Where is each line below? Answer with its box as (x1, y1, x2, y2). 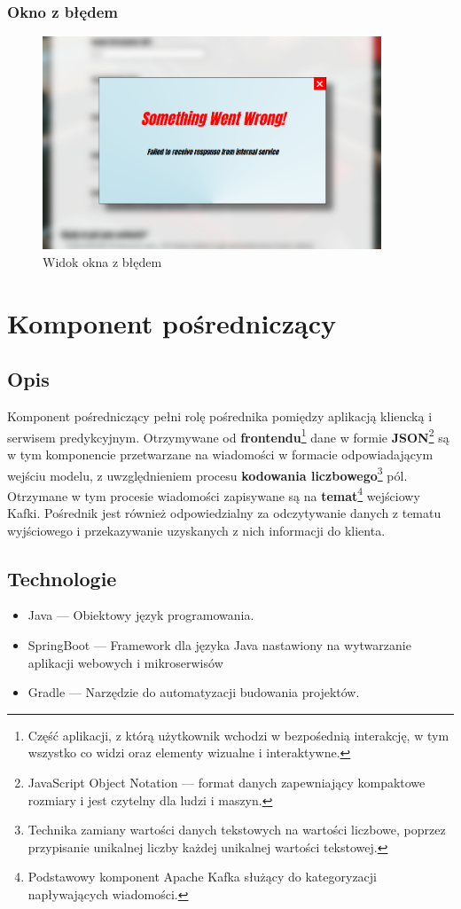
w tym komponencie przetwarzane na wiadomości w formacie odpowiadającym (7, 444, 434, 463)
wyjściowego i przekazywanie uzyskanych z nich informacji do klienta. (7, 521, 386, 539)
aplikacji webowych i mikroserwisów (27, 653, 223, 671)
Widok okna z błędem (43, 252, 162, 270)
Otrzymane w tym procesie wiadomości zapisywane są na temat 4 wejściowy (7, 483, 420, 505)
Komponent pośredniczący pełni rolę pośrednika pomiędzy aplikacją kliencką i (7, 407, 433, 426)
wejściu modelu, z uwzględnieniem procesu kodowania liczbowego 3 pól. (7, 463, 408, 484)
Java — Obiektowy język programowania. (27, 606, 254, 624)
